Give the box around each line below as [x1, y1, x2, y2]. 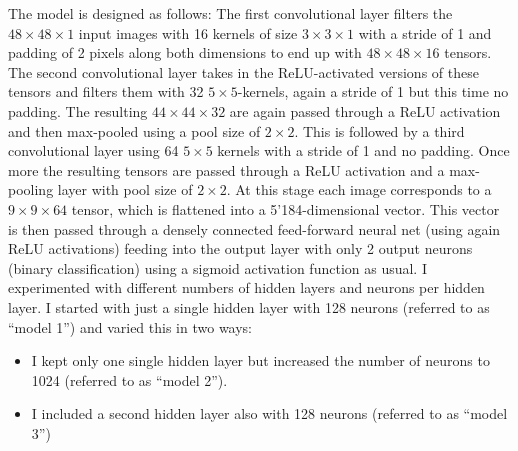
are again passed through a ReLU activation [229, 100, 501, 121]
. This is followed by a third [294, 120, 465, 141]
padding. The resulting [8, 100, 148, 121]
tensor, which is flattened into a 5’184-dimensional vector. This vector [71, 198, 500, 219]
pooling [8, 179, 54, 200]
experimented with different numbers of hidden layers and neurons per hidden [8, 277, 485, 298]
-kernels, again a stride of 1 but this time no [237, 81, 509, 102]
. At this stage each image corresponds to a [226, 179, 492, 200]
